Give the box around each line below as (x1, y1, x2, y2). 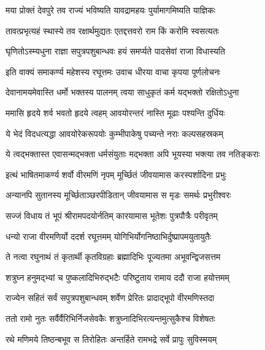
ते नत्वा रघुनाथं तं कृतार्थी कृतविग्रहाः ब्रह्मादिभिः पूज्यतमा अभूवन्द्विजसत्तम (6, 250, 221, 263)
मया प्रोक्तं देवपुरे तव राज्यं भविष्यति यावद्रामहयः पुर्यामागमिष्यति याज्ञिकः (6, 4, 216, 16)
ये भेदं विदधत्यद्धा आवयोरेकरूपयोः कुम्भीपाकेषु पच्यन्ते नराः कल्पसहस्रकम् (6, 127, 223, 140)
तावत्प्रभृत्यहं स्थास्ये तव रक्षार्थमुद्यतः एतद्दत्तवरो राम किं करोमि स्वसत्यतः (6, 24, 219, 37)
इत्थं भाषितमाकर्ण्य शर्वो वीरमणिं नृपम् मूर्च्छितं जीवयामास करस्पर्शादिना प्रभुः (6, 168, 226, 181)
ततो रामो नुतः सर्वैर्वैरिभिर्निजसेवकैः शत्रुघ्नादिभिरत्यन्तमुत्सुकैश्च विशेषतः (6, 311, 215, 324)
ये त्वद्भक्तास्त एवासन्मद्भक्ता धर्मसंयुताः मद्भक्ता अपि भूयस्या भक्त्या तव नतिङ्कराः (6, 147, 260, 160)
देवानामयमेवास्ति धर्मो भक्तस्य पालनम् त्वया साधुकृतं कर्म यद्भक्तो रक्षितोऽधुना (6, 86, 239, 99)
